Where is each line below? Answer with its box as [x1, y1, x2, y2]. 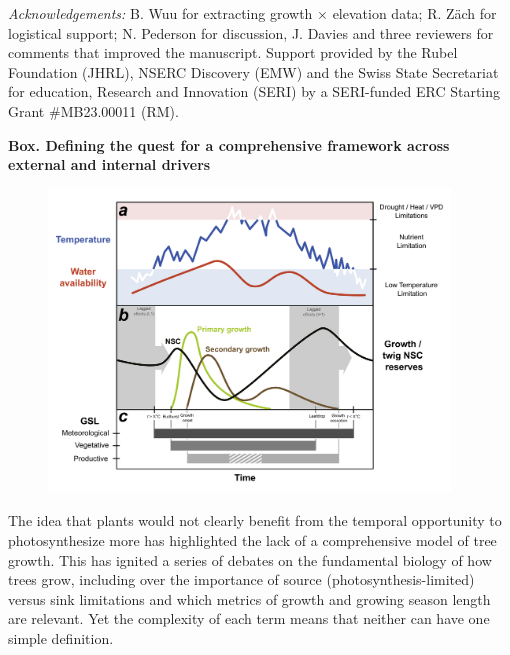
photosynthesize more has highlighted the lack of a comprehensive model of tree [8, 530, 497, 550]
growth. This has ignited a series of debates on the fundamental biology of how [8, 549, 492, 570]
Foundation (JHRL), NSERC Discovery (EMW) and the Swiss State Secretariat [8, 61, 499, 82]
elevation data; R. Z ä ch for [332, 3, 497, 23]
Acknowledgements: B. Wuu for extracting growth [8, 3, 313, 23]
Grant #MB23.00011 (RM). [8, 100, 179, 121]
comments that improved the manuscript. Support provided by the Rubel [8, 42, 458, 63]
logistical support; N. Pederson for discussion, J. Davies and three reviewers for [8, 22, 494, 43]
